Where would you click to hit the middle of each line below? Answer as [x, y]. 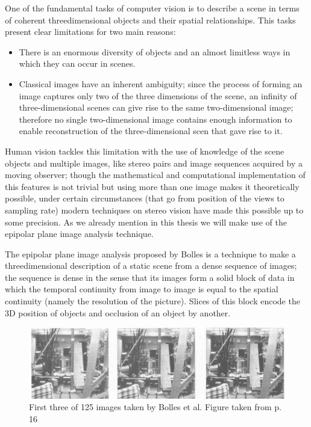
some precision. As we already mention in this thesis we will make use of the [146, 222]
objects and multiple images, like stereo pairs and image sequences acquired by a [154, 163]
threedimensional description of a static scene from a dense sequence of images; [151, 266]
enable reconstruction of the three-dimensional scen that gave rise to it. [151, 131]
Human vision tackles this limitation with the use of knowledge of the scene [145, 151]
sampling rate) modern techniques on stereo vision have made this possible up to [154, 210]
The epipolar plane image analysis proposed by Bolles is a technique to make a [150, 253]
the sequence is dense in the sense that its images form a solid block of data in [150, 277]
